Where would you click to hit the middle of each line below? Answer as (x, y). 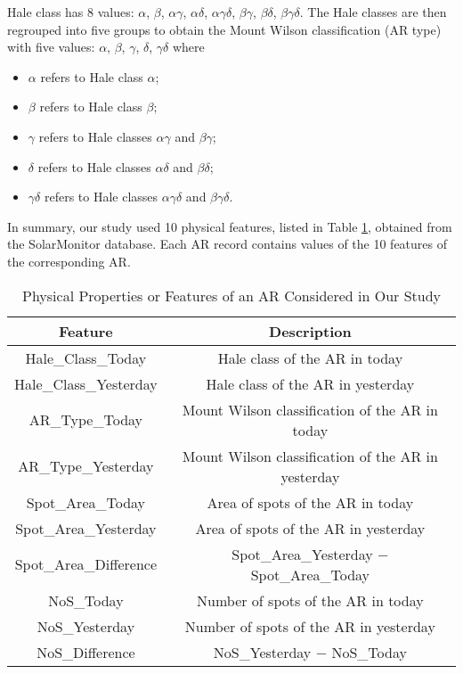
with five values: (51, 47)
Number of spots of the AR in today (310, 600)
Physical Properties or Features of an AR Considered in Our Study (231, 295)
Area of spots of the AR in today (310, 502)
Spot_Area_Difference (86, 564)
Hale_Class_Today (86, 358)
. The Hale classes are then (373, 12)
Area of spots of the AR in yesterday (310, 528)
